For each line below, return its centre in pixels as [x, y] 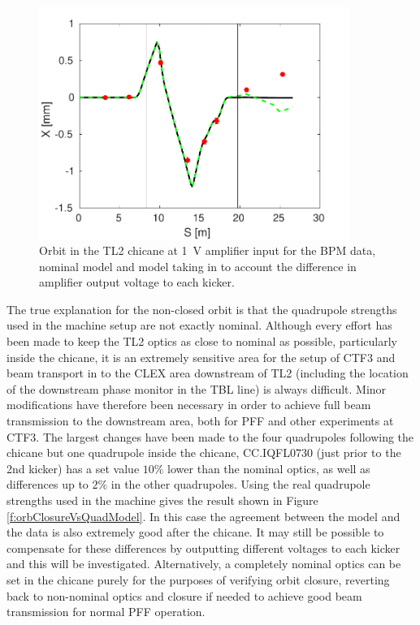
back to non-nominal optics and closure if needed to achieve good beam [184, 595]
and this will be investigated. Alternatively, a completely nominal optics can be [204, 564]
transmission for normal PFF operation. [106, 612]
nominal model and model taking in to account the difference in [198, 266]
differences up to [48, 484]
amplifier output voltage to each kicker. [137, 282]
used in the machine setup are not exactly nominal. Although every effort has [199, 325]
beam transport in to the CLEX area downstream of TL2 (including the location [208, 373]
